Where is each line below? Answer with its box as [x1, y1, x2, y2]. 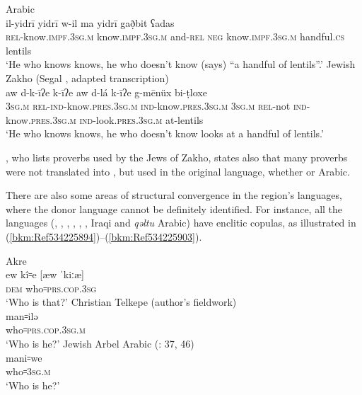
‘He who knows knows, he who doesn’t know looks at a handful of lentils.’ [6, 126, 324, 141]
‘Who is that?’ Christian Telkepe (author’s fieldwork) [6, 294, 237, 309]
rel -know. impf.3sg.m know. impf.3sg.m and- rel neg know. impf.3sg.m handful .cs [6, 29, 345, 44]
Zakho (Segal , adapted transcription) [6, 70, 169, 85]
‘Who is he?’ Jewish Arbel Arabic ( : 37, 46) [6, 336, 194, 351]
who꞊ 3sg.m [6, 364, 51, 379]
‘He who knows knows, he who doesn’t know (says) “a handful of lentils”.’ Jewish [6, 57, 356, 71]
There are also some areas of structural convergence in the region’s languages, [6, 188, 342, 202]
